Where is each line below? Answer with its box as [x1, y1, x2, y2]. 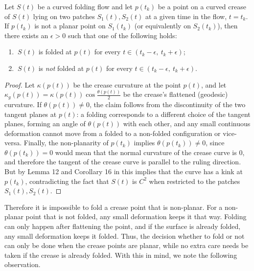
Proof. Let [4, 79, 35, 90]
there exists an [4, 30, 48, 40]
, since [206, 137, 225, 148]
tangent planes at [4, 109, 57, 119]
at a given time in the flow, [145, 11, 227, 21]
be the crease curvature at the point [73, 79, 181, 90]
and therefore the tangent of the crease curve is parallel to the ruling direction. [4, 157, 241, 167]
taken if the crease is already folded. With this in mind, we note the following [4, 249, 237, 260]
